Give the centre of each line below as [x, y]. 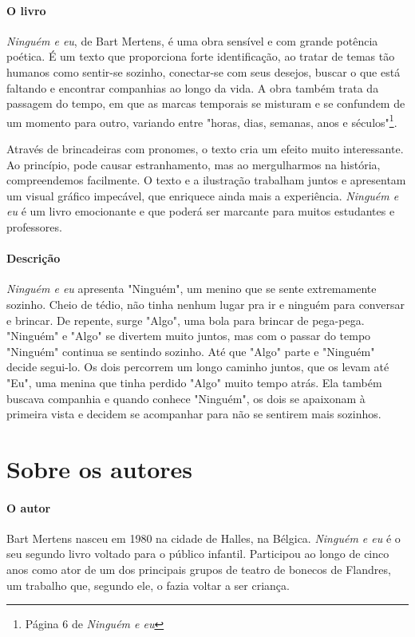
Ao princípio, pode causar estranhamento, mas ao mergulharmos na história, [194, 164]
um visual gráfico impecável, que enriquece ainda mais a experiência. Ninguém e [203, 195]
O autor [29, 507]
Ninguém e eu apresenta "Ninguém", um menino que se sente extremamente [192, 289]
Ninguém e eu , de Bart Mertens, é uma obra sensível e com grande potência [192, 40]
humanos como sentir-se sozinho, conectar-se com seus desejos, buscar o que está [204, 71]
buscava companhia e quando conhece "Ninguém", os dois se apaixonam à [186, 398]
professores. [34, 226]
